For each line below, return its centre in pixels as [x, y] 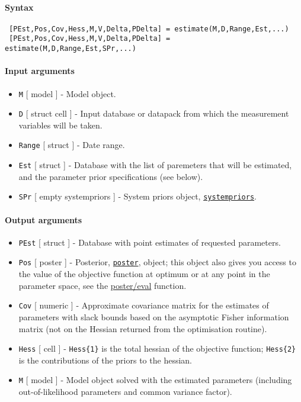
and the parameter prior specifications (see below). [111, 176]
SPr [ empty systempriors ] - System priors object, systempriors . [137, 196]
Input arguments [40, 71]
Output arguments [44, 219]
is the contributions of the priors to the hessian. [105, 360]
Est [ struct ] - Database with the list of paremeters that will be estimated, [155, 165]
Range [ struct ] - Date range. [72, 145]
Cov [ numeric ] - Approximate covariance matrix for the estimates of [144, 305]
